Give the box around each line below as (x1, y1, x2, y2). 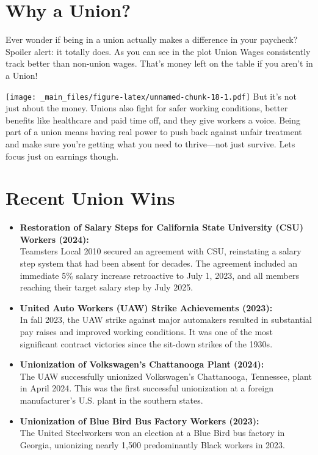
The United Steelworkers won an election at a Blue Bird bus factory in (20, 426, 285, 439)
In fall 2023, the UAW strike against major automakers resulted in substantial (20, 313, 312, 326)
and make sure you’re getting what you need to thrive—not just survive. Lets (5, 137, 295, 150)
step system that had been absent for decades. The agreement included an (20, 257, 298, 270)
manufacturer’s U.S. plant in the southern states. (20, 393, 203, 406)
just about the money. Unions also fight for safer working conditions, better (5, 102, 288, 114)
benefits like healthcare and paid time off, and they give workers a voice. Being (5, 113, 301, 126)
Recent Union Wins (5, 185, 175, 210)
